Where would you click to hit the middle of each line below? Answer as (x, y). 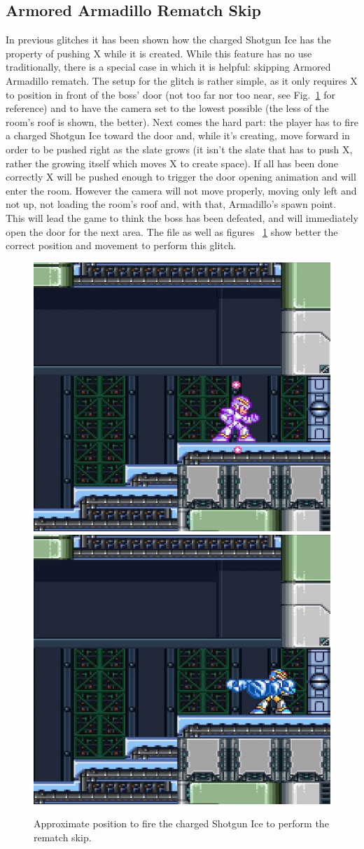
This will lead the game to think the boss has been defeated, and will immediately (182, 217)
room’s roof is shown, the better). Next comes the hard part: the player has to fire (182, 121)
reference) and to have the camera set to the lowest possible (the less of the (167, 108)
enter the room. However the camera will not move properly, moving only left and (181, 190)
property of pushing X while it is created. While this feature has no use (159, 53)
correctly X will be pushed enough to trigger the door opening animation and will (181, 177)
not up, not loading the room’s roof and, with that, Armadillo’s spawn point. (171, 204)
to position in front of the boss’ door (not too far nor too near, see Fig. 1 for (170, 94)
